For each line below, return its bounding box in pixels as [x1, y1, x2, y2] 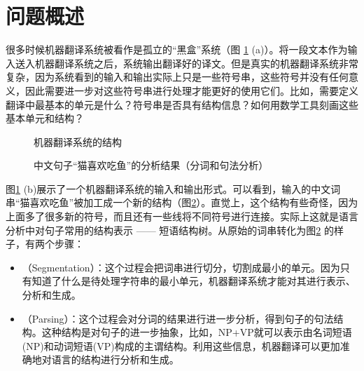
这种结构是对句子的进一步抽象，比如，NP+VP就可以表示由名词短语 [41, 325, 352, 339]
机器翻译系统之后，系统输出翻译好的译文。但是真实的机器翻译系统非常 [34, 55, 358, 70]
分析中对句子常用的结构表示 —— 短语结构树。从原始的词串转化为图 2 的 [6, 222, 334, 237]
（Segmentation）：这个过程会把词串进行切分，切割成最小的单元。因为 [22, 259, 340, 274]
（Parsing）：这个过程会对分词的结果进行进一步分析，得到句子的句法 [22, 311, 334, 325]
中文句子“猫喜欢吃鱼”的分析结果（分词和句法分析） [34, 158, 269, 173]
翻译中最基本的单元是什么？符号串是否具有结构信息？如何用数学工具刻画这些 [6, 97, 358, 112]
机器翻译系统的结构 [34, 134, 122, 149]
